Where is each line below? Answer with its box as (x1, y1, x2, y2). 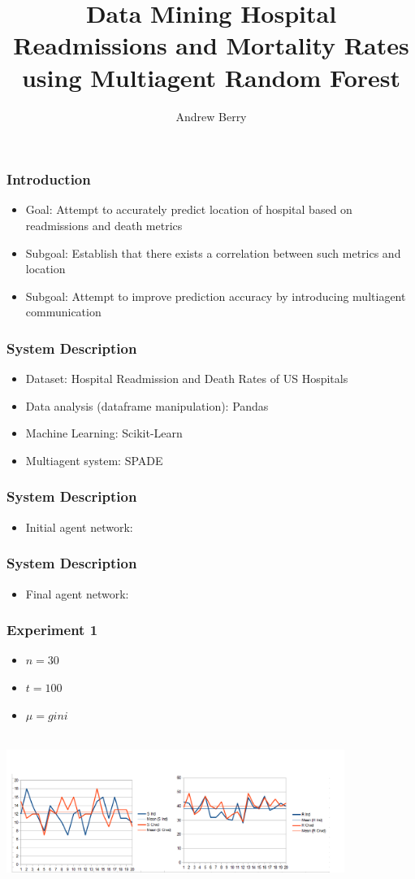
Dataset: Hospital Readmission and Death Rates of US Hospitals (25, 370, 348, 387)
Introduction (6, 169, 91, 189)
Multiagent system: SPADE (25, 451, 163, 468)
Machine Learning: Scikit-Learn (25, 424, 183, 442)
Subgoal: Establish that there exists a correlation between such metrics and (25, 244, 401, 261)
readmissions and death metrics (25, 216, 183, 233)
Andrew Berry (175, 107, 247, 124)
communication (25, 303, 102, 320)
